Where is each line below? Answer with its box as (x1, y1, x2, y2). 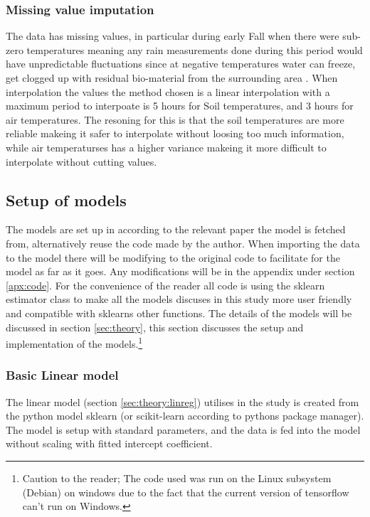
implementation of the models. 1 (6, 334, 143, 351)
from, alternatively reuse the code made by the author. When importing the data (6, 235, 360, 250)
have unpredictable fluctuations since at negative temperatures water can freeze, (6, 56, 356, 71)
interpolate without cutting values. (6, 154, 157, 169)
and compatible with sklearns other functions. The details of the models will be (6, 305, 352, 320)
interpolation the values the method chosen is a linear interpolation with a (6, 84, 330, 99)
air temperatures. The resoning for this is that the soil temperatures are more (6, 112, 344, 127)
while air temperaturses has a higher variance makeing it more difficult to (6, 139, 327, 154)
